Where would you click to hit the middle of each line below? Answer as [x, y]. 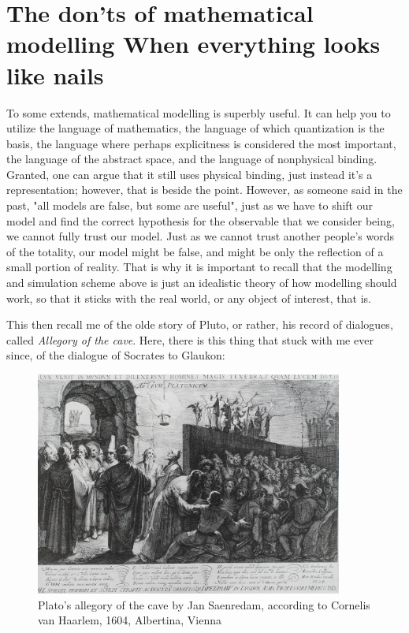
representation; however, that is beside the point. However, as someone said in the [204, 190]
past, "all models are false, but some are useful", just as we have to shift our [190, 205]
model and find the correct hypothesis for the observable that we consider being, [201, 220]
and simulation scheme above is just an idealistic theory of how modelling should [202, 283]
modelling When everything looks [193, 44]
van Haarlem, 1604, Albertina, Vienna [130, 620]
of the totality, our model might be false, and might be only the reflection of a [195, 251]
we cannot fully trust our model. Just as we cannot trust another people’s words [201, 236]
